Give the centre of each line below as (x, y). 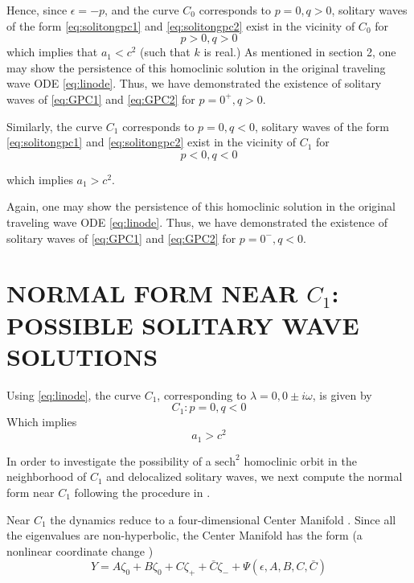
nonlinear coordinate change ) (80, 550)
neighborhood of (47, 476)
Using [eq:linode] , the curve (74, 394)
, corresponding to (202, 394)
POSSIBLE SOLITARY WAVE (183, 324)
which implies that (52, 52)
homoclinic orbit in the (300, 460)
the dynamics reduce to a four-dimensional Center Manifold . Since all (223, 519)
